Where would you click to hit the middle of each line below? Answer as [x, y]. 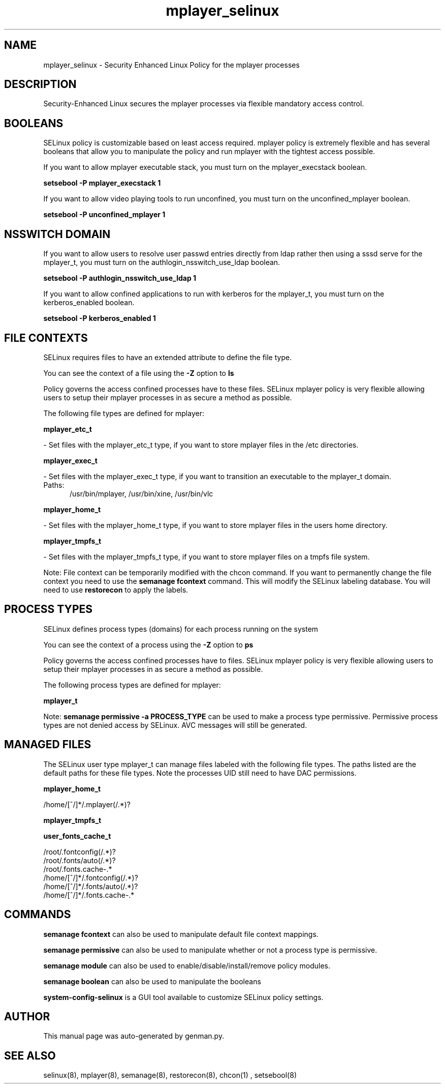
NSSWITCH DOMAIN [57, 234]
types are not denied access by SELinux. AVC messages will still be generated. [175, 725]
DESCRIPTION [40, 84]
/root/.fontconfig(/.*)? [80, 851]
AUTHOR [27, 1016]
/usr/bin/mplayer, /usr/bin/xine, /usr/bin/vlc [141, 493]
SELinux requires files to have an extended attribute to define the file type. [168, 357]
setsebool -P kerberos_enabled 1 [100, 318]
